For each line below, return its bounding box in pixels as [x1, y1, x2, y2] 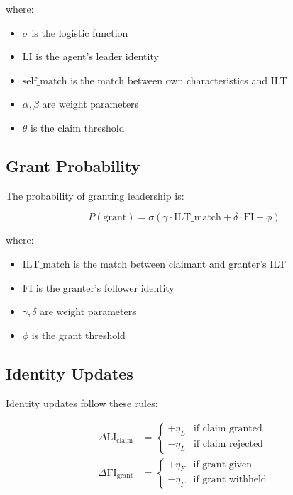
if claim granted [193, 423, 262, 434]
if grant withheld [193, 474, 267, 485]
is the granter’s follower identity [35, 280, 175, 295]
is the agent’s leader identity [35, 49, 159, 64]
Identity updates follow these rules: [6, 395, 158, 410]
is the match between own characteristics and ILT [70, 72, 287, 87]
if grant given [193, 459, 253, 470]
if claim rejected [193, 439, 263, 450]
